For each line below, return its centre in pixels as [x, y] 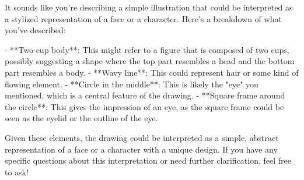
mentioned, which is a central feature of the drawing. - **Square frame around [145, 95]
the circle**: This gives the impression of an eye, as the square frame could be [144, 106]
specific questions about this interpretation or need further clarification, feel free [148, 160]
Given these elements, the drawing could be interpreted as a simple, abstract [142, 137]
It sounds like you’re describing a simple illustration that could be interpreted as [149, 7]
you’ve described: [35, 30]
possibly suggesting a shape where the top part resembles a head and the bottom [150, 61]
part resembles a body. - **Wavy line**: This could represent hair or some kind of [152, 72]
